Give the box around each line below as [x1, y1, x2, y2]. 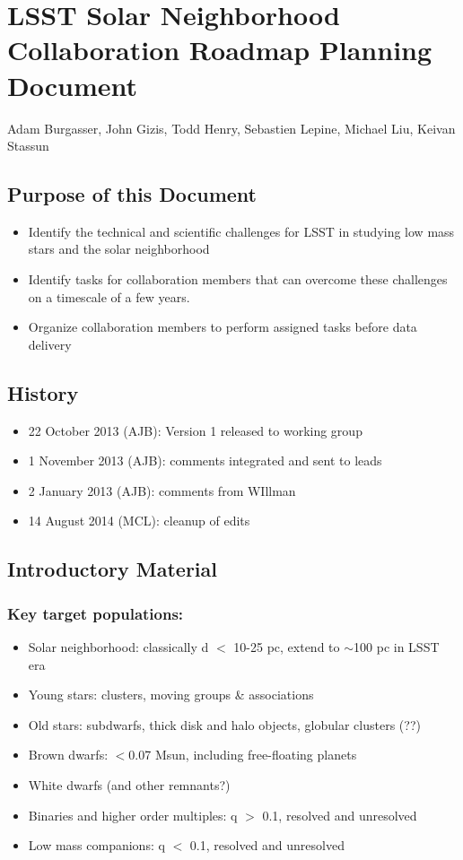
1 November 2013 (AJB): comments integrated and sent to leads [28, 451, 382, 470]
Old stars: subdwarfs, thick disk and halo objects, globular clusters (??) [28, 715, 421, 734]
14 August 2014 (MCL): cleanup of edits [28, 511, 250, 530]
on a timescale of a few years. [28, 287, 190, 306]
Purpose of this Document [7, 180, 257, 208]
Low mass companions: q [28, 836, 165, 855]
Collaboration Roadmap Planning [7, 31, 432, 68]
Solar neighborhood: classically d [28, 638, 209, 656]
